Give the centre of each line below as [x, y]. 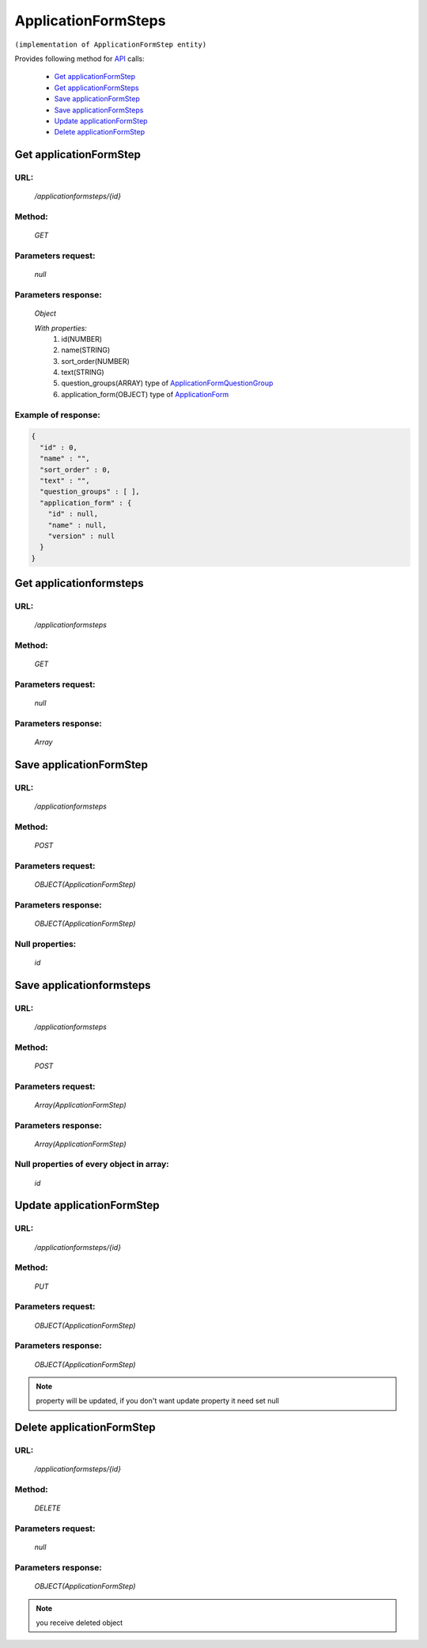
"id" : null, [73, 514]
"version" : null [81, 536]
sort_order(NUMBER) [96, 361]
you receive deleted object [79, 1623]
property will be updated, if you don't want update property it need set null [158, 1401]
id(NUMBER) [82, 339]
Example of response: [57, 415]
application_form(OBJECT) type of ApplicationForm [145, 394]
